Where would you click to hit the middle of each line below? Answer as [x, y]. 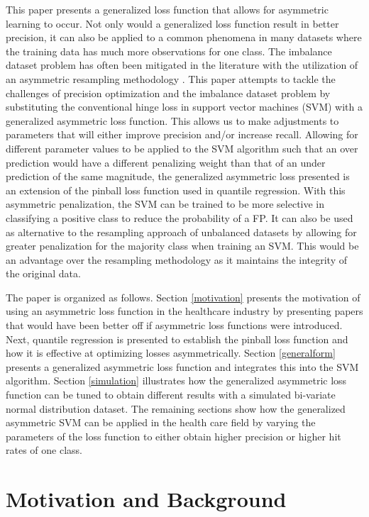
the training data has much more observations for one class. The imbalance [169, 51]
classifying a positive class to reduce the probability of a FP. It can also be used [180, 217]
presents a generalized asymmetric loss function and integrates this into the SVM [182, 366]
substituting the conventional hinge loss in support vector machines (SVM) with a [184, 107]
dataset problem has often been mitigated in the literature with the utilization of [182, 65]
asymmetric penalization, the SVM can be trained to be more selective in [165, 204]
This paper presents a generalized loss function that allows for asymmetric [167, 9]
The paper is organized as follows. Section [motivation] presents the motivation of [183, 297]
